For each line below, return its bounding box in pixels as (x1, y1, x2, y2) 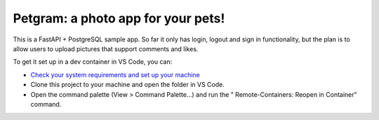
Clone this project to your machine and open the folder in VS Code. (30, 81, 225, 89)
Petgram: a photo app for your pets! (13, 11, 225, 26)
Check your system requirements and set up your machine (30, 70, 200, 79)
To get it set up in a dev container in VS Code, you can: (13, 58, 173, 66)
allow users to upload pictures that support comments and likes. (13, 44, 199, 53)
